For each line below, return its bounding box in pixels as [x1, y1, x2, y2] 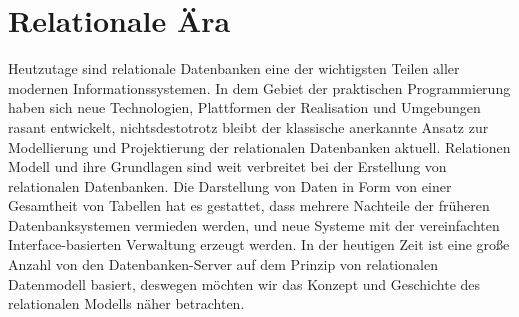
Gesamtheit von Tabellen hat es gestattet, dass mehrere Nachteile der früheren [8, 195, 490, 216]
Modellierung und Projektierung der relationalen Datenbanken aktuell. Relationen [8, 136, 511, 157]
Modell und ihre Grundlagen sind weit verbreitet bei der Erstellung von [8, 156, 447, 177]
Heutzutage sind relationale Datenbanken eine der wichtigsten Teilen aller [8, 58, 460, 79]
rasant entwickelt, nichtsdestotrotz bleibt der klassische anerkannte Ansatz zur [8, 116, 489, 137]
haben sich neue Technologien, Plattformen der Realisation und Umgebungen [8, 97, 481, 118]
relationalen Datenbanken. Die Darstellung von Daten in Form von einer [8, 175, 452, 196]
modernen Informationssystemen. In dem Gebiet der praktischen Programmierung [8, 77, 511, 98]
